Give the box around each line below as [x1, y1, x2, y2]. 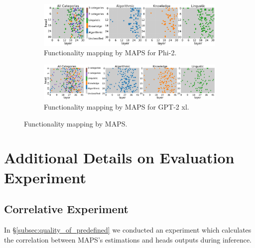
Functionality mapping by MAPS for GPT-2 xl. [44, 101, 189, 112]
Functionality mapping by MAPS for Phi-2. [44, 47, 177, 58]
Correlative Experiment [4, 201, 128, 217]
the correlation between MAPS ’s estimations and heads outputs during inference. [4, 234, 252, 245]
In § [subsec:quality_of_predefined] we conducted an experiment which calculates [4, 224, 252, 235]
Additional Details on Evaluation [4, 147, 235, 168]
